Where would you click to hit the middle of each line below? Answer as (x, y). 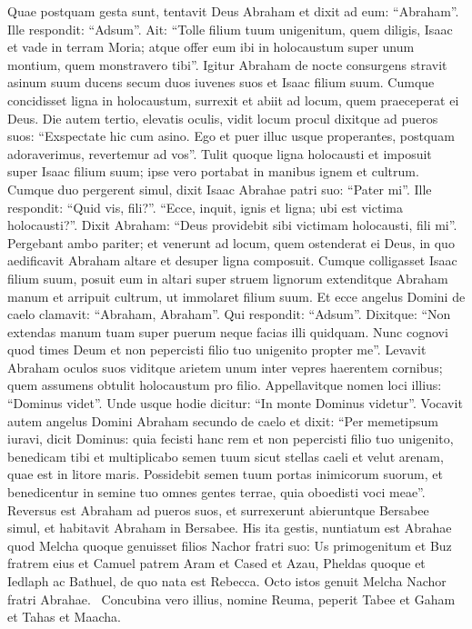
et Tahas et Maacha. (64, 617)
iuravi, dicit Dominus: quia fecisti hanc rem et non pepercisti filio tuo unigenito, (231, 439)
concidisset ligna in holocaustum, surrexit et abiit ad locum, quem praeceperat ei (233, 100)
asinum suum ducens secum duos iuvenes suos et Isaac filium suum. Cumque (221, 82)
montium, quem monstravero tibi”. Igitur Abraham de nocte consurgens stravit (227, 64)
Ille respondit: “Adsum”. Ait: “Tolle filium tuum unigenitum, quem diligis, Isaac (230, 29)
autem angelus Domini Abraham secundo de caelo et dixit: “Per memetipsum (223, 420)
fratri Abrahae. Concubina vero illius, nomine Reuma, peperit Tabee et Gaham (231, 599)
